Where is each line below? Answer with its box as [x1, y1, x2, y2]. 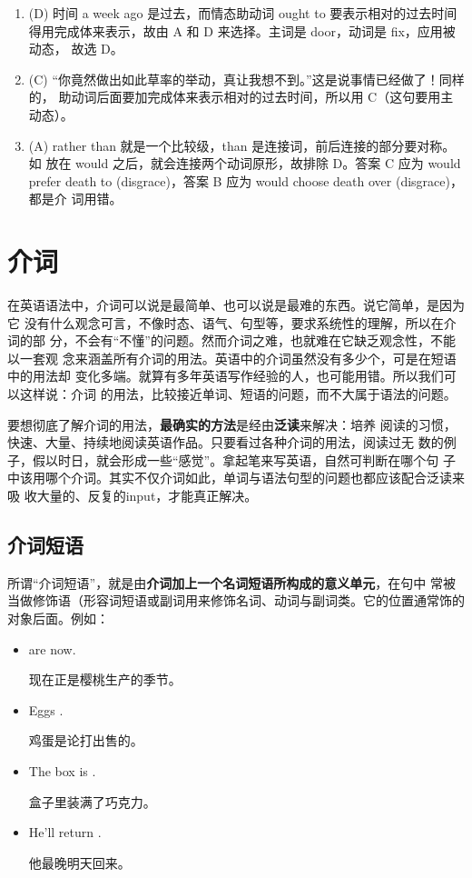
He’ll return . [28, 823, 102, 842]
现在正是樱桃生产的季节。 [28, 670, 182, 689]
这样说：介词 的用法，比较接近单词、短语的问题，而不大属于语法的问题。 [19, 384, 457, 404]
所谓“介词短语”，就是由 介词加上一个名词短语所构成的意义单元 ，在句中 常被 [7, 573, 456, 592]
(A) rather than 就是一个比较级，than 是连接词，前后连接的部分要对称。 [28, 135, 456, 155]
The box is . [28, 761, 96, 780]
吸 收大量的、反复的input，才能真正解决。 [7, 486, 258, 504]
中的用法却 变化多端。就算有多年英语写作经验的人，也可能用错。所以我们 [7, 366, 444, 385]
